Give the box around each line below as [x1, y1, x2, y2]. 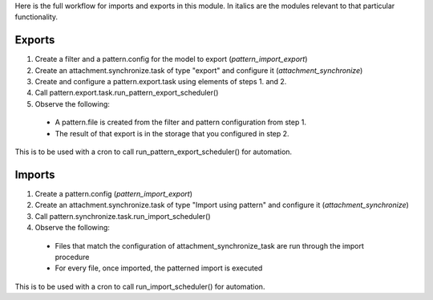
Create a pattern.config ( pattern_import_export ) [34, 189, 192, 198]
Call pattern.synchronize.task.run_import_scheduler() [34, 211, 212, 221]
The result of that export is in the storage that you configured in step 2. [55, 128, 289, 138]
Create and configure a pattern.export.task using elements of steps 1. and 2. [34, 77, 287, 87]
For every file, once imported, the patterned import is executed [55, 263, 263, 273]
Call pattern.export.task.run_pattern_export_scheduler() [34, 88, 219, 98]
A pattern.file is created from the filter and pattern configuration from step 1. [55, 117, 306, 128]
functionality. [14, 12, 59, 22]
